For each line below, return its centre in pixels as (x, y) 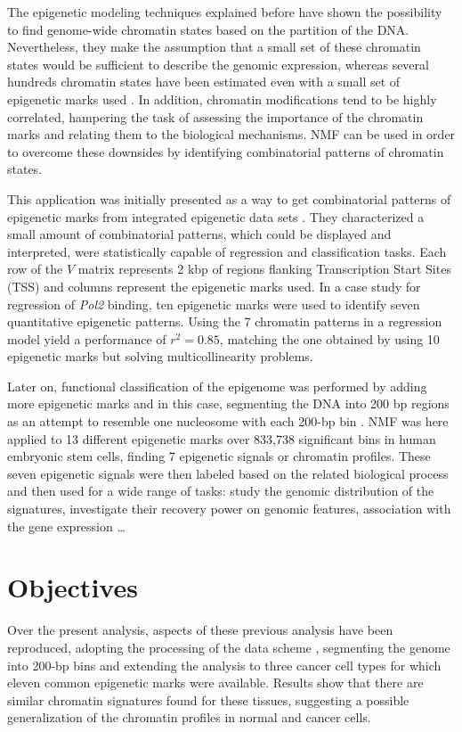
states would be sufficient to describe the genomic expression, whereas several (218, 64)
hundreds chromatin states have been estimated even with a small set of (204, 82)
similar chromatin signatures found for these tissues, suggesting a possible (208, 699)
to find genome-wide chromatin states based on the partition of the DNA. (208, 29)
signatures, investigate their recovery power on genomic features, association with (229, 509)
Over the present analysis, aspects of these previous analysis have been (200, 630)
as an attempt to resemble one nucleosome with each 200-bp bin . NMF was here (228, 421)
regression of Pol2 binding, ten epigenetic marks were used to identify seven (214, 304)
